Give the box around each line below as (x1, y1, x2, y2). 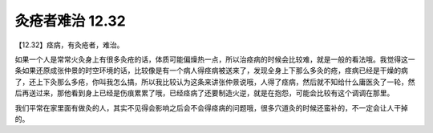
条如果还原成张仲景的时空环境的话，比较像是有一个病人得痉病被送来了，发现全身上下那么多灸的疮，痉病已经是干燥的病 (14, 66, 408, 75)
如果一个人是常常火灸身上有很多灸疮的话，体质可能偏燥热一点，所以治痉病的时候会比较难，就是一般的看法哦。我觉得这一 (14, 54, 415, 64)
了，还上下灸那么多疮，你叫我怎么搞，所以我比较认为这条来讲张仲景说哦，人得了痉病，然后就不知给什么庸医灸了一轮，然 (14, 77, 415, 87)
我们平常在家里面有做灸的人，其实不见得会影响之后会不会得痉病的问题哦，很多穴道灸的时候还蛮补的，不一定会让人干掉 (14, 103, 408, 112)
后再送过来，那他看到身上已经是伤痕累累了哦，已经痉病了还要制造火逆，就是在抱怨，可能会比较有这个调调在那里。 (14, 88, 395, 98)
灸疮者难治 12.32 (14, 12, 126, 30)
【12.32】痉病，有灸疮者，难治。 (14, 40, 124, 50)
